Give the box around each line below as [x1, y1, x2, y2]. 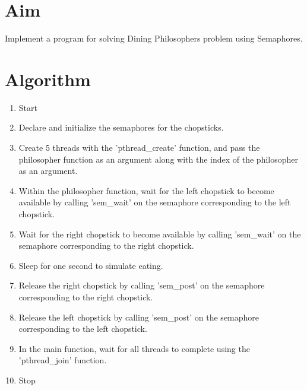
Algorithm [5, 66, 91, 91]
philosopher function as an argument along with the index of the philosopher [18, 153, 298, 165]
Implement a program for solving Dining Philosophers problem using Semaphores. [5, 32, 303, 45]
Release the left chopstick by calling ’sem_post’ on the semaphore [18, 310, 259, 323]
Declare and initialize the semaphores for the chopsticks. [18, 121, 224, 134]
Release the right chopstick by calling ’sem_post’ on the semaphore [18, 279, 265, 291]
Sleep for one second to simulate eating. [18, 259, 163, 271]
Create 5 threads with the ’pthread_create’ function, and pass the [18, 141, 260, 154]
